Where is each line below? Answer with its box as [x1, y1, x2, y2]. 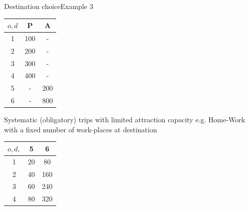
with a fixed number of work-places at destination [4, 124, 157, 134]
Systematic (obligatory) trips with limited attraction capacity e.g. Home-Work [4, 114, 245, 125]
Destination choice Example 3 [4, 1, 93, 11]
